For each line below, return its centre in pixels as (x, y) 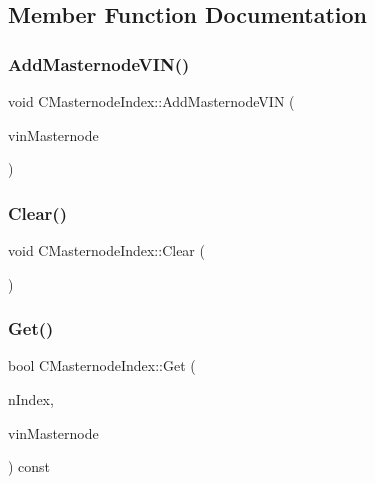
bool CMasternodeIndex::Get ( (102, 365)
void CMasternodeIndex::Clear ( (106, 250)
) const (29, 466)
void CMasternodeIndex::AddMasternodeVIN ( (151, 101)
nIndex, (31, 399)
